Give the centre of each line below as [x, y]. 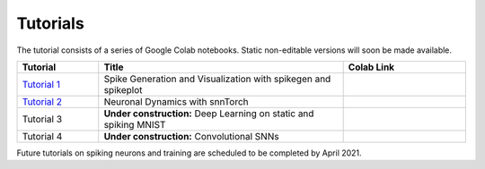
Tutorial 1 [41, 84]
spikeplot [123, 89]
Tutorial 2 [42, 101]
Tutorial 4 [42, 136]
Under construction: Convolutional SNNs [191, 136]
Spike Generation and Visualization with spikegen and [217, 79]
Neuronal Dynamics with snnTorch [176, 101]
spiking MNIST [135, 124]
